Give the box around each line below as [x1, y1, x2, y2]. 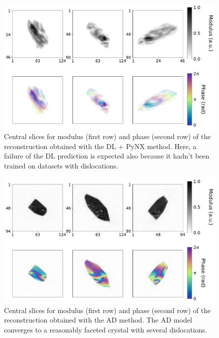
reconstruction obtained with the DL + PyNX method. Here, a [4, 141, 197, 151]
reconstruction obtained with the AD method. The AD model [4, 315, 192, 325]
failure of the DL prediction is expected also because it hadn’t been [4, 151, 210, 161]
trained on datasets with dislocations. [4, 160, 118, 170]
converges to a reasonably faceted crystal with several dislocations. [4, 324, 207, 335]
